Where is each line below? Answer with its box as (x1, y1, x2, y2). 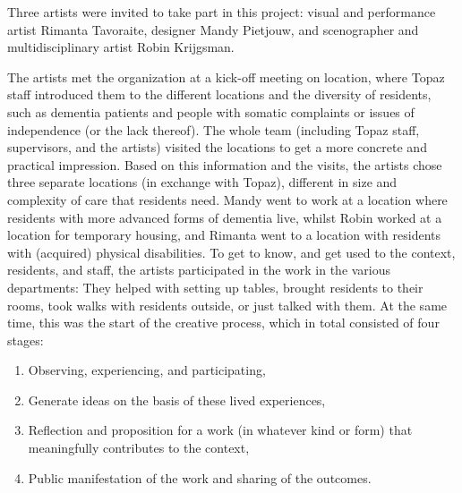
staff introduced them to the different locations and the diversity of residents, (7, 85, 432, 104)
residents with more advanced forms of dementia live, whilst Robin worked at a (7, 208, 442, 226)
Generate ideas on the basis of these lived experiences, (28, 390, 326, 409)
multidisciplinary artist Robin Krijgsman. (7, 38, 235, 56)
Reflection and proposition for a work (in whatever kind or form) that (28, 421, 413, 439)
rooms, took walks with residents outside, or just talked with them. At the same (7, 295, 448, 314)
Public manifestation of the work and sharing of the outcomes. (28, 468, 372, 487)
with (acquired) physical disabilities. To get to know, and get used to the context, (7, 242, 456, 261)
